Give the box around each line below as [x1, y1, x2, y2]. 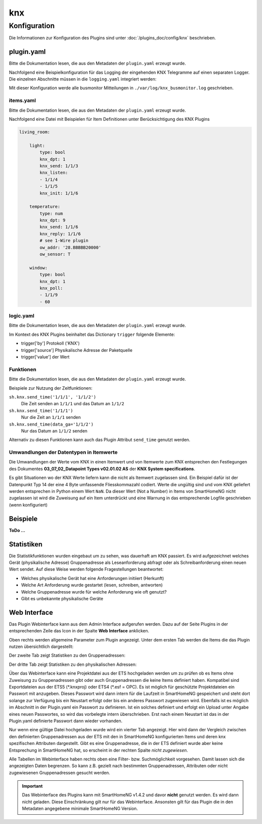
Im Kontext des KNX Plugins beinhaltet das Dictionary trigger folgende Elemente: [9, 331, 175, 337]
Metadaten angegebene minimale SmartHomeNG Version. [22, 806, 138, 811]
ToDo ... [9, 527, 25, 533]
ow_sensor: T [39, 251, 71, 257]
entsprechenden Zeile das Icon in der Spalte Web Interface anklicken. [9, 628, 149, 634]
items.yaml [9, 97, 36, 104]
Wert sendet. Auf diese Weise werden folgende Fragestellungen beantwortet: [9, 566, 164, 572]
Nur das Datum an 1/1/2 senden [21, 428, 87, 434]
